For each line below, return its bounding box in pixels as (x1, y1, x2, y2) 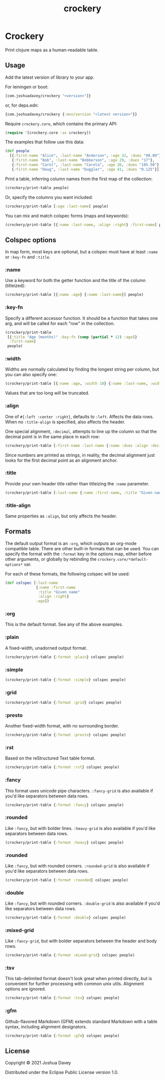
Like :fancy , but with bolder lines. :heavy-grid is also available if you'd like (5, 825, 156, 831)
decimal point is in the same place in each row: (5, 434, 100, 440)
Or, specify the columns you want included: (5, 194, 93, 200)
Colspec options (5, 236, 56, 244)
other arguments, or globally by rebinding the (5, 556, 97, 562)
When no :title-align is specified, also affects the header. (5, 419, 126, 425)
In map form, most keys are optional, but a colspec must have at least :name (5, 249, 158, 255)
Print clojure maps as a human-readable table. (5, 47, 99, 53)
